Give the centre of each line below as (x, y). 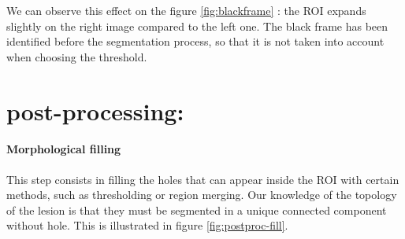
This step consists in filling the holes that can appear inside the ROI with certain (203, 179)
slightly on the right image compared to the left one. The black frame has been (197, 26)
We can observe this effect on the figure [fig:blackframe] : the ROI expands (186, 10)
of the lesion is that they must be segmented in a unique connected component (197, 210)
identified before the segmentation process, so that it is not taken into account (195, 41)
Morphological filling (64, 149)
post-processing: (95, 110)
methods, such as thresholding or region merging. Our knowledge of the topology (202, 195)
